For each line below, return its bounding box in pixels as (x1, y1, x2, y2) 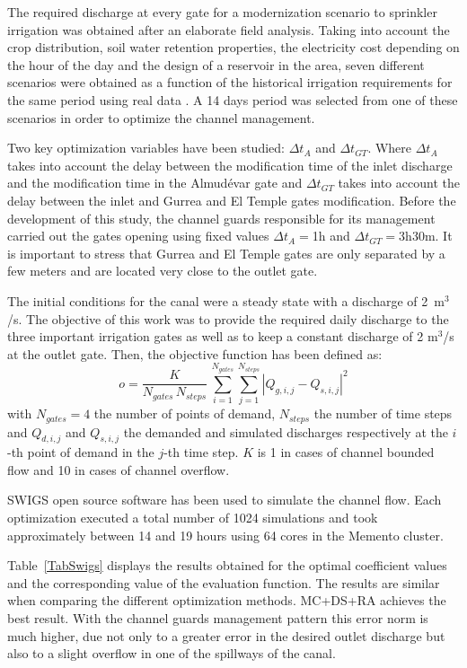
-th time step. (163, 443, 239, 461)
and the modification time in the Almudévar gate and (7, 173, 303, 192)
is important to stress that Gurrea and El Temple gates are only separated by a (7, 243, 445, 262)
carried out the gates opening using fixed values (7, 226, 269, 245)
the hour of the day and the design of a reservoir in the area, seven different (7, 55, 425, 74)
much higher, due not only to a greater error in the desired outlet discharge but (7, 626, 445, 645)
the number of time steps (313, 404, 453, 423)
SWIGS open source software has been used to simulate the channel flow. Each (7, 490, 442, 509)
